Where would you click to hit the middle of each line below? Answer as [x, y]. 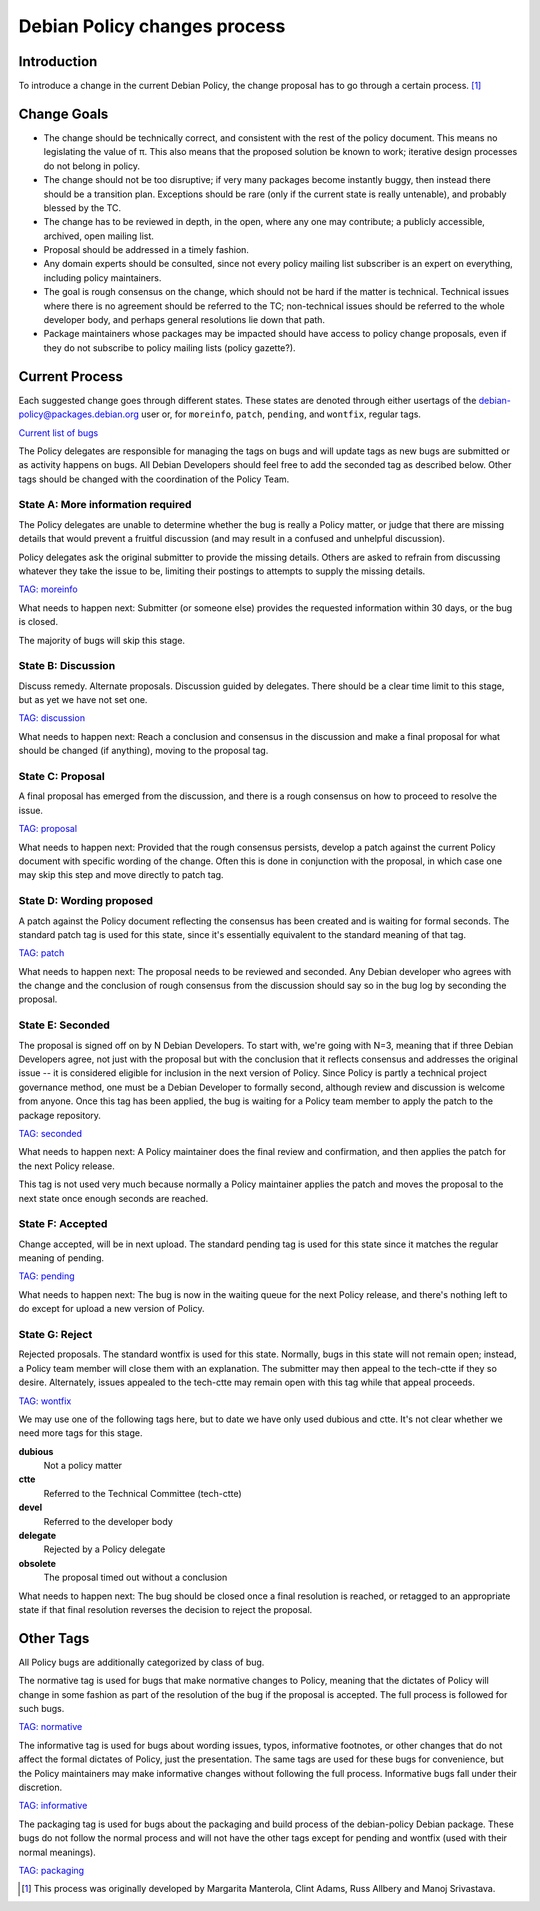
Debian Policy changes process [152, 26]
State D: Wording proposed [86, 901]
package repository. [60, 1115]
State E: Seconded [64, 1025]
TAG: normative [50, 1727]
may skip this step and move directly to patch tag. [121, 875]
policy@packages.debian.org [79, 414]
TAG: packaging [51, 1870]
